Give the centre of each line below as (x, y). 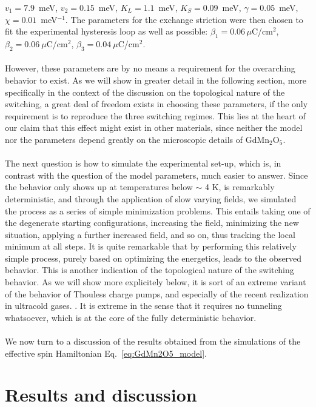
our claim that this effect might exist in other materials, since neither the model (154, 127)
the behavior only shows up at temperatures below (99, 187)
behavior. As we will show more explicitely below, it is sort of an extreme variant (156, 282)
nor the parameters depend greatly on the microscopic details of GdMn (137, 139)
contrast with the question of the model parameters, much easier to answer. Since (156, 175)
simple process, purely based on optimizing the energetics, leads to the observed (153, 258)
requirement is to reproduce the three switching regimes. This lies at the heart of (155, 115)
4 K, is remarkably (240, 187)
